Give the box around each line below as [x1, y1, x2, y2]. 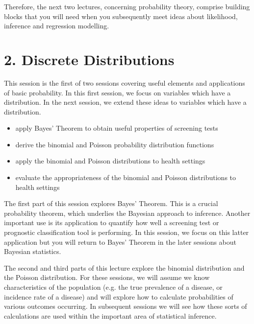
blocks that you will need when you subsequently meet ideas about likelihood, [4, 11, 238, 21]
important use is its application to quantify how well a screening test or [4, 217, 219, 228]
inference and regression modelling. [4, 21, 109, 31]
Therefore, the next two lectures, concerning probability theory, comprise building [4, 1, 250, 11]
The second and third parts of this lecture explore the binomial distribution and [4, 262, 245, 273]
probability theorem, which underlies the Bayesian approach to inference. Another [4, 208, 251, 218]
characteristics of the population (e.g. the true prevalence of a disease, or [4, 282, 223, 292]
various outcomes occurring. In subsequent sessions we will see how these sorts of [4, 301, 247, 311]
